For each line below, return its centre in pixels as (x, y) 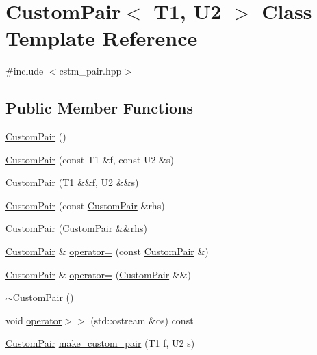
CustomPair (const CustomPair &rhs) (85, 205)
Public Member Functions (99, 108)
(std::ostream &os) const (142, 320)
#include (25, 71)
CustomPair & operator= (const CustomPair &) (107, 251)
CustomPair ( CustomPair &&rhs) (76, 228)
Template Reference (102, 38)
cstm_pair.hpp (90, 71)
